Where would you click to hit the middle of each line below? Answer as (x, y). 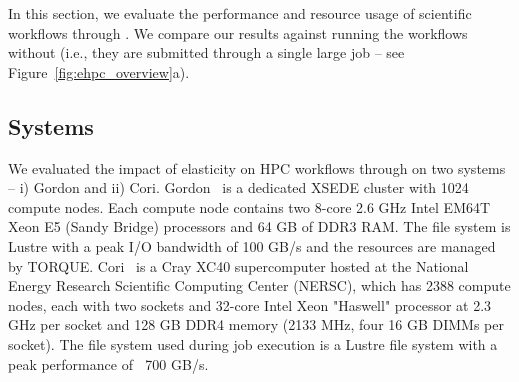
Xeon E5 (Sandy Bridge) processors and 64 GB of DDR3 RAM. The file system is (259, 226)
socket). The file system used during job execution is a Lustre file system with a (253, 343)
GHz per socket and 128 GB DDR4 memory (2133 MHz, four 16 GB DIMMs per (256, 324)
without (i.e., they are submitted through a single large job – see (206, 52)
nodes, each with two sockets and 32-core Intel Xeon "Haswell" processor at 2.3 (250, 304)
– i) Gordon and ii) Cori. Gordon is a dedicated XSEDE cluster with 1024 (238, 187)
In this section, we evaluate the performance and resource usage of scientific (240, 13)
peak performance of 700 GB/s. (108, 363)
